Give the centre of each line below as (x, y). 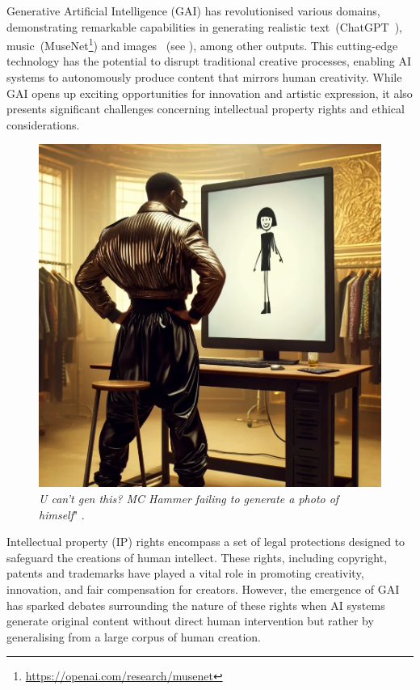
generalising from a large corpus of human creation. (134, 636)
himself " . (62, 514)
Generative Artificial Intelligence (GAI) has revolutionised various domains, (193, 11)
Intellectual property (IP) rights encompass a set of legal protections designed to (206, 542)
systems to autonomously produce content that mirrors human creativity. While (204, 77)
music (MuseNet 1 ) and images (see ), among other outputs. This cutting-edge (202, 44)
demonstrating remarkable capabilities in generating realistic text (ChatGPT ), (204, 26)
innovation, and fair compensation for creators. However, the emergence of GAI (203, 588)
